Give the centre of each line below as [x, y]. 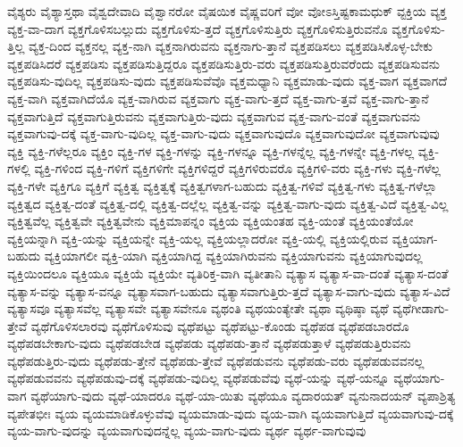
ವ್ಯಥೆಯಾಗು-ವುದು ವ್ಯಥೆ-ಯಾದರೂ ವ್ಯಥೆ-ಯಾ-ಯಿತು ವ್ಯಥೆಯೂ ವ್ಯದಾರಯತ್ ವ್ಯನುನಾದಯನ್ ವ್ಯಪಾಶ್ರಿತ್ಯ [243, 396]
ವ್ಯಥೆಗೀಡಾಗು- [421, 308]
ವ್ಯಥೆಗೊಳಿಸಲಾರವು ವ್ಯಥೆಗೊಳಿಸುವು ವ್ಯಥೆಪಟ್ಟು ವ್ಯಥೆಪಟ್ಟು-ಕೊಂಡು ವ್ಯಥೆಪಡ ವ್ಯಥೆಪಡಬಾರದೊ [220, 325]
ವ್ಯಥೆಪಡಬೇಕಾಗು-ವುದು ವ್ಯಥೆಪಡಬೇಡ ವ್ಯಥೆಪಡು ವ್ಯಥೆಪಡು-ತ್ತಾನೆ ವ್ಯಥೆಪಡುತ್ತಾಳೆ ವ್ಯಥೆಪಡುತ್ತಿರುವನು [209, 343]
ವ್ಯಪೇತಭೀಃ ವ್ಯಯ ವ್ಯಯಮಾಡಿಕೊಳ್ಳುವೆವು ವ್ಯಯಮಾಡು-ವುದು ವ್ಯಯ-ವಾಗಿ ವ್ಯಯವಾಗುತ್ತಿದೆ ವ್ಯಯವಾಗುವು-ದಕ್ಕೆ [231, 413]
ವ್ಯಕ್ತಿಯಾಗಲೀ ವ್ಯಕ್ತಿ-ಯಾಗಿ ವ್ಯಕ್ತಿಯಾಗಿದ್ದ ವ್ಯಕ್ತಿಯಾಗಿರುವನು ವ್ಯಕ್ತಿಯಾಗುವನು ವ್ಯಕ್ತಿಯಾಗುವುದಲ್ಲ [233, 256]
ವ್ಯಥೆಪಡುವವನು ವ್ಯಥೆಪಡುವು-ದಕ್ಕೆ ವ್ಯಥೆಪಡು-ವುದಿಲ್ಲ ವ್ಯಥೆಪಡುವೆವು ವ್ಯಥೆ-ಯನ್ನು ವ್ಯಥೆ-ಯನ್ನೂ [198, 378]
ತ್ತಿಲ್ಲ [16, 46]
